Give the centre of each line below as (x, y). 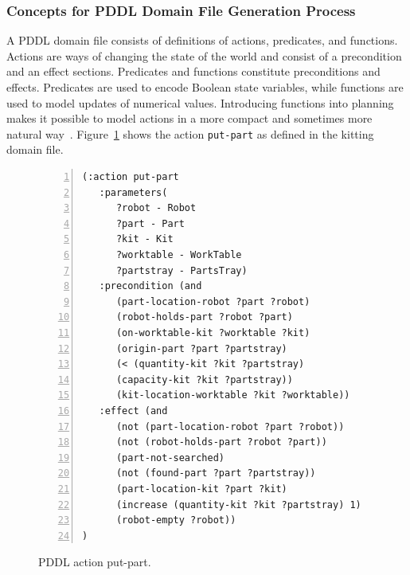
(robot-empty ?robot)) (176, 520)
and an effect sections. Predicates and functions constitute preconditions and (193, 71)
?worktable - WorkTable (179, 255)
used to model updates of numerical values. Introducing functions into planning (200, 102)
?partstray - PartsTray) (182, 270)
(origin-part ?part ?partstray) (201, 348)
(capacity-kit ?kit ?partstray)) (204, 379)
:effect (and (133, 411)
